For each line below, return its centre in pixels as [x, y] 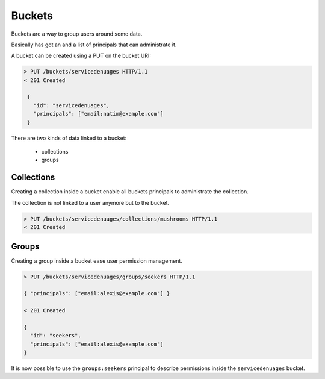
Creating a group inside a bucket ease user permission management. [97, 261]
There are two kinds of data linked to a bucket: [69, 138]
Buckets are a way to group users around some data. [77, 34]
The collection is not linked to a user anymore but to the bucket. [90, 202]
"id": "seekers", [56, 336]
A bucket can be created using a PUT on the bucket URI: [81, 56]
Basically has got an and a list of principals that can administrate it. [94, 45]
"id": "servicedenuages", [72, 105]
